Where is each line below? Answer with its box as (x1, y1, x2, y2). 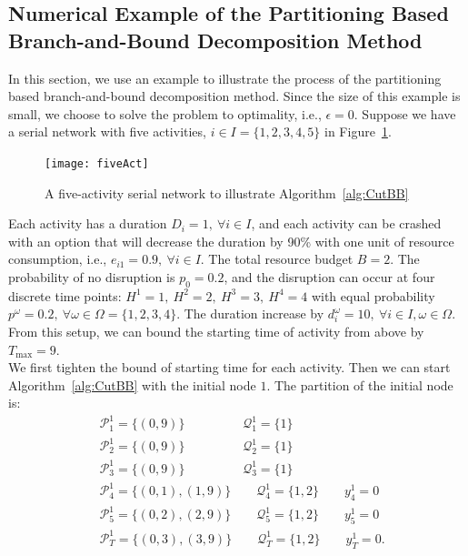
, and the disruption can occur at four (224, 268, 435, 286)
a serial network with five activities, (8, 122, 206, 141)
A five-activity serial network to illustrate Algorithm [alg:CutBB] (45, 183, 409, 202)
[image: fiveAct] (45, 157, 149, 170)
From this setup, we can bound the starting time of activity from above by (8, 321, 424, 340)
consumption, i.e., (8, 249, 107, 268)
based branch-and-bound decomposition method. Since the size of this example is (8, 86, 461, 106)
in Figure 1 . (324, 122, 392, 141)
